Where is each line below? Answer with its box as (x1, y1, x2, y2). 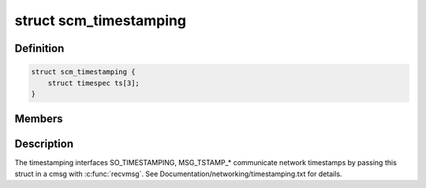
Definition (14, 42, 65, 55)
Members (14, 112, 63, 126)
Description (14, 138, 74, 151)
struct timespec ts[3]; (47, 79, 140, 87)
